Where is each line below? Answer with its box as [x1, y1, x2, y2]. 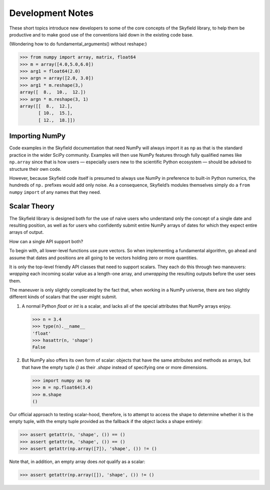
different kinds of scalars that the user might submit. [9, 294, 117, 300]
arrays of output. [9, 229, 44, 235]
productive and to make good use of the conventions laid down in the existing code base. [9, 31, 193, 37]
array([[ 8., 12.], [19, 103, 73, 109]
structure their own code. [9, 166, 62, 172]
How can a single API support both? [9, 238, 83, 244]
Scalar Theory [9, 202, 54, 211]
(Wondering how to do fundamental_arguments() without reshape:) [9, 41, 147, 47]
